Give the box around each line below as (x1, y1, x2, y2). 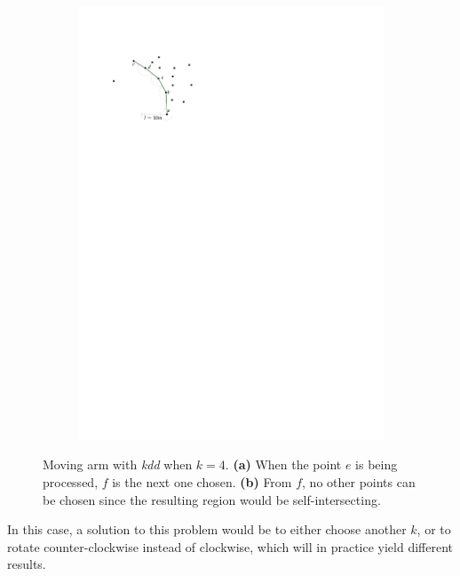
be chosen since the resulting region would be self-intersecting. (43, 490, 381, 508)
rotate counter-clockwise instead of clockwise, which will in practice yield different (7, 537, 454, 556)
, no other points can (302, 472, 416, 491)
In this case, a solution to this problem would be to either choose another (7, 520, 407, 539)
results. (7, 555, 46, 573)
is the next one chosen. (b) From (112, 472, 292, 491)
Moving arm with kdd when (43, 455, 193, 474)
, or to (416, 520, 451, 539)
